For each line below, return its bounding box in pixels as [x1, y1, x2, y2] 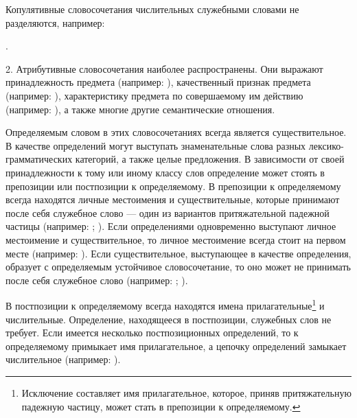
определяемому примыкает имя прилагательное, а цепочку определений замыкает [5, 338, 347, 353]
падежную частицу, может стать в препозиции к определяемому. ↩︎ [21, 399, 301, 413]
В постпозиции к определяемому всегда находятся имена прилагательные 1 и [5, 297, 325, 312]
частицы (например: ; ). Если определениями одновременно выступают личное [5, 219, 336, 233]
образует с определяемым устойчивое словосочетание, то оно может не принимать [5, 259, 351, 274]
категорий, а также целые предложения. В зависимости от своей [75, 152, 345, 166]
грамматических [5, 152, 73, 166]
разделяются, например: [5, 15, 105, 30]
